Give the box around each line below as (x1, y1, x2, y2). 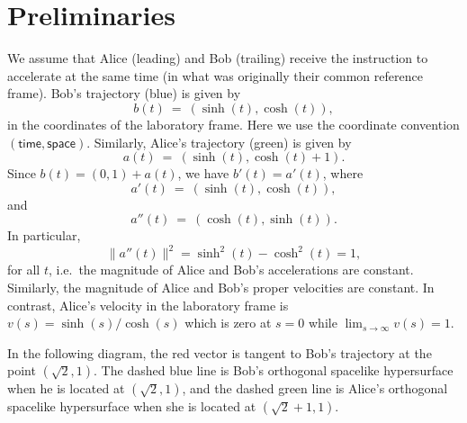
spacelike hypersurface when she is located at (7, 397, 256, 416)
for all (7, 260, 40, 279)
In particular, (7, 226, 81, 245)
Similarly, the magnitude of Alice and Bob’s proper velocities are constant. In (7, 277, 435, 296)
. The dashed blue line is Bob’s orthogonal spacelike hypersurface (94, 361, 454, 380)
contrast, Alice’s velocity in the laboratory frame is (7, 295, 289, 314)
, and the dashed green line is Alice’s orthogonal (182, 379, 448, 398)
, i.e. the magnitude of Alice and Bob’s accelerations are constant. (48, 260, 414, 279)
